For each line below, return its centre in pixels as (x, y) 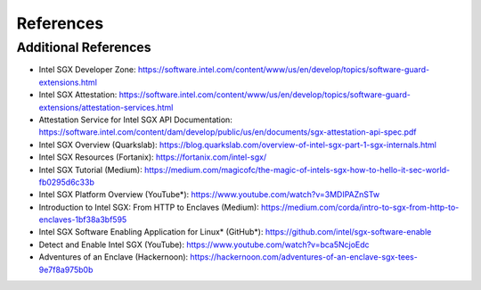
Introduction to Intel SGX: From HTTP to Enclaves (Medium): (149, 207)
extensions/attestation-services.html (106, 107)
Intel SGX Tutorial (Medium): (90, 170)
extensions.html (68, 82)
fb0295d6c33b (67, 182)
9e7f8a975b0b (66, 269)
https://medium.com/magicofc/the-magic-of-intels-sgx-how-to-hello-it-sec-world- (297, 170)
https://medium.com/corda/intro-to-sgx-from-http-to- (360, 207)
